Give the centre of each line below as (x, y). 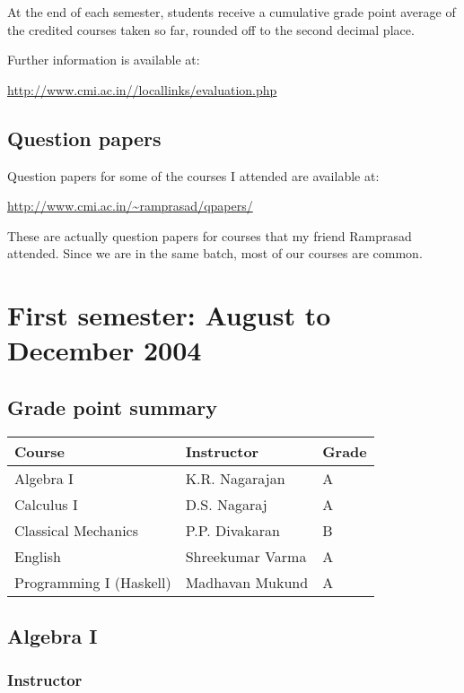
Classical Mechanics (77, 530)
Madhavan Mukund (247, 582)
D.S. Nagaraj (226, 504)
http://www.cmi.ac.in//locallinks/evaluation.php (142, 89)
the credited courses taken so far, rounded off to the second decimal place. (211, 29)
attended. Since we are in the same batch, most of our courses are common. (215, 253)
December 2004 (105, 350)
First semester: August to (169, 315)
